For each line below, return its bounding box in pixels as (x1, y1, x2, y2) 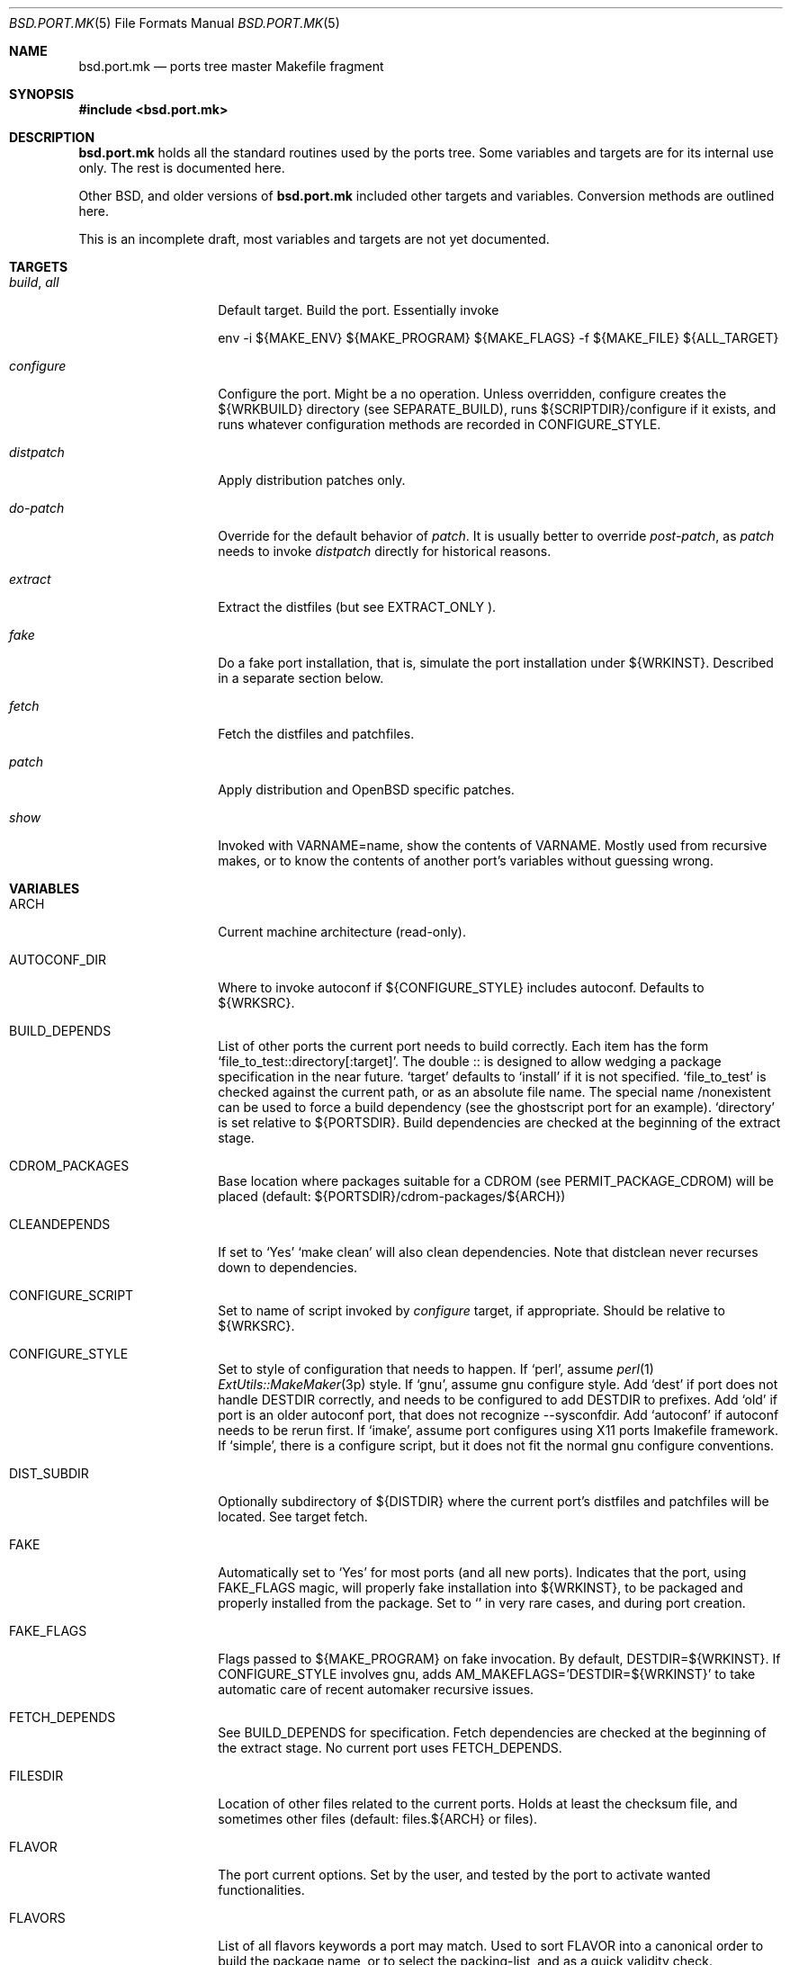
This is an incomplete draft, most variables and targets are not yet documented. (78, 231, 550, 247)
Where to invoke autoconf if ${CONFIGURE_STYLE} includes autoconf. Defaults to (218, 980, 705, 995)
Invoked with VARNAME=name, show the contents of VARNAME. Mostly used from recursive (218, 838, 768, 853)
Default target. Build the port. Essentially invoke (218, 302, 499, 318)
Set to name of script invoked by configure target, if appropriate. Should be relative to (218, 1303, 725, 1318)
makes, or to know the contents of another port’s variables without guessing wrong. (218, 853, 714, 868)
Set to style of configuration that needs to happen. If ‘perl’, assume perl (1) (218, 1361, 654, 1377)
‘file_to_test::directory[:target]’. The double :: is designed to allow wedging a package (218, 1054, 722, 1069)
